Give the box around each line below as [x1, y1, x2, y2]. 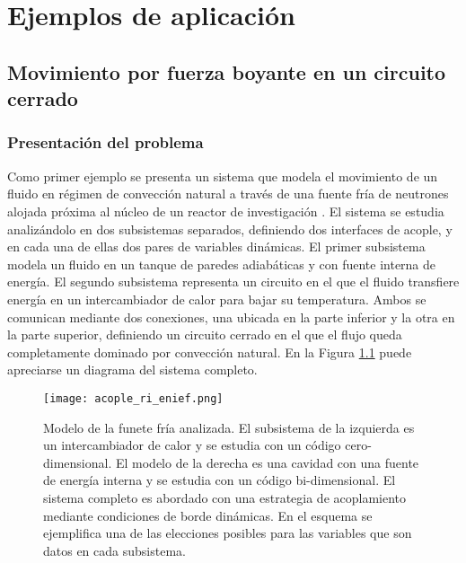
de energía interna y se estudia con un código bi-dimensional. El [43, 471, 396, 489]
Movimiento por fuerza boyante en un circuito [7, 57, 446, 85]
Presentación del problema [7, 131, 204, 154]
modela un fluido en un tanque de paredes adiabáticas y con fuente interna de [7, 254, 436, 273]
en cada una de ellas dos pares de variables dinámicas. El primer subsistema [7, 237, 426, 256]
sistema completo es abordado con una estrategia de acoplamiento [43, 488, 407, 506]
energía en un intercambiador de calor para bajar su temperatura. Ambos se [7, 289, 426, 308]
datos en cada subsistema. [43, 541, 186, 559]
